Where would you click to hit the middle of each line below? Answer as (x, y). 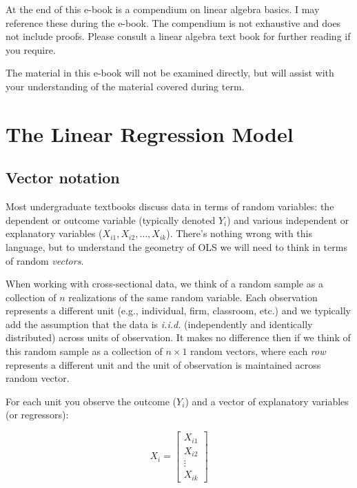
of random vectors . (45, 260)
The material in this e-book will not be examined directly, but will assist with (170, 73)
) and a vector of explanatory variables (267, 401)
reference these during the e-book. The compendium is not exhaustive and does (173, 22)
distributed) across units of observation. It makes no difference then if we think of (178, 337)
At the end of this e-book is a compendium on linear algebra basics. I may (163, 9)
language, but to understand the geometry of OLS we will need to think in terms (176, 246)
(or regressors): (37, 415)
